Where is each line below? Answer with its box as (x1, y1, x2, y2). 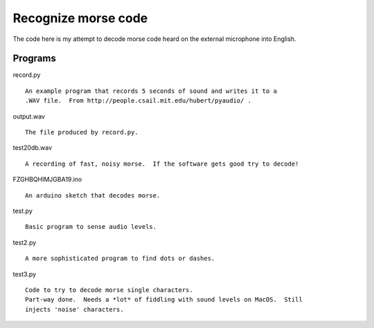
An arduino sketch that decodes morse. (25, 191, 161, 199)
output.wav (12, 112, 45, 121)
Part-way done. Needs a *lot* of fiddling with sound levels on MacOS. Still (25, 295, 303, 304)
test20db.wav (12, 144, 53, 152)
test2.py (12, 238, 37, 246)
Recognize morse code (12, 10, 148, 26)
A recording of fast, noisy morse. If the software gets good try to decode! (25, 159, 299, 168)
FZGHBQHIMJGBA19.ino (12, 175, 82, 184)
